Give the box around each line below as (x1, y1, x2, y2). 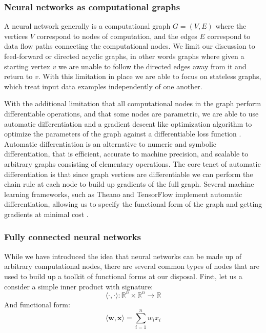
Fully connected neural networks (4, 230, 141, 243)
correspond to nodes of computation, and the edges (36, 30, 197, 41)
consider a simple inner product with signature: (4, 281, 153, 291)
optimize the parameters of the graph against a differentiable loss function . (4, 128, 241, 139)
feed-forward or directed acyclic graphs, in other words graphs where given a (4, 51, 244, 61)
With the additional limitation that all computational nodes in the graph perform (4, 98, 261, 109)
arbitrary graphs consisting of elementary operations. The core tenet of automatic (4, 158, 261, 169)
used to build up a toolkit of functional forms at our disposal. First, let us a (4, 270, 242, 281)
